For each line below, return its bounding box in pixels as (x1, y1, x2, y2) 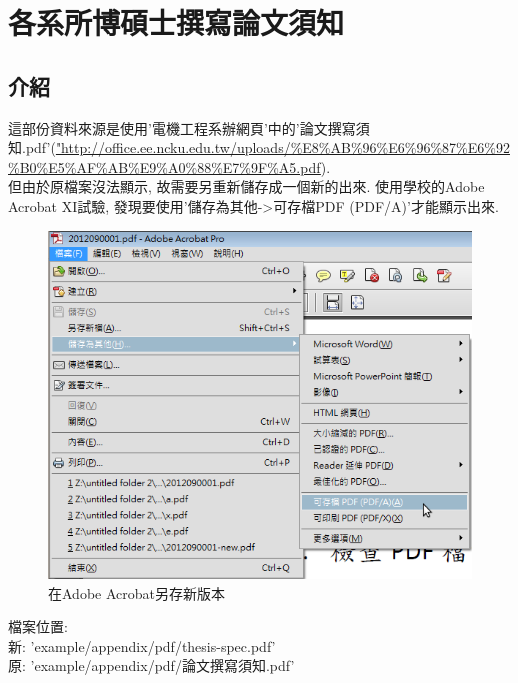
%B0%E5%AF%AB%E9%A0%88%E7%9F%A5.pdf (8, 156, 321, 177)
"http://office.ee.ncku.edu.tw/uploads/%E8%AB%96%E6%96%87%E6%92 (55, 137, 510, 158)
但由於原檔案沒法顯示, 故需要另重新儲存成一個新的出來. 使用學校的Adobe (8, 176, 485, 197)
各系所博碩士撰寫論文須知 (8, 2, 345, 43)
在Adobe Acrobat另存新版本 (48, 582, 225, 603)
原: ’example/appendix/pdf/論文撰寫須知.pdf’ (8, 655, 295, 676)
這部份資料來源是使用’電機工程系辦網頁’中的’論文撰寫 (8, 117, 356, 138)
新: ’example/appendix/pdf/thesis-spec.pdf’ (8, 635, 276, 656)
